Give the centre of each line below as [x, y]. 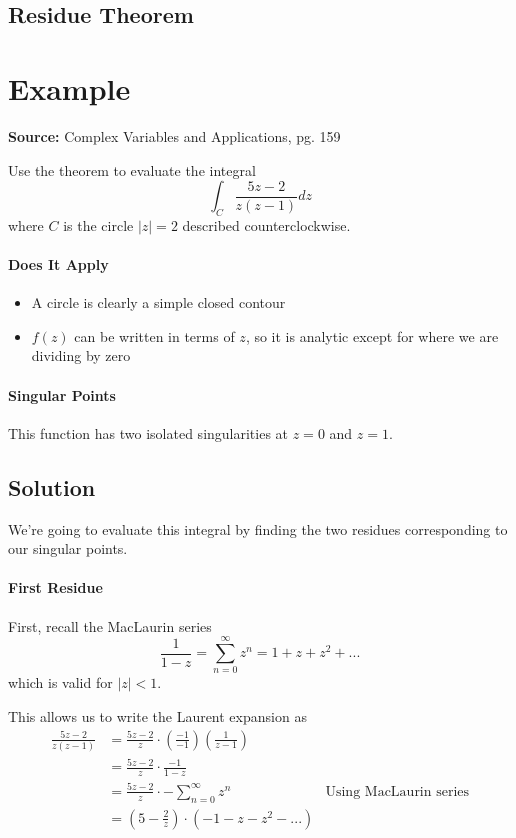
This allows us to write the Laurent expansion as [157, 715]
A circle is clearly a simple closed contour [158, 302]
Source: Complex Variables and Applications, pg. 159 [174, 135]
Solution [52, 486]
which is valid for [60, 682]
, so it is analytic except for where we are [372, 335]
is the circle [98, 224]
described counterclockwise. [266, 224]
